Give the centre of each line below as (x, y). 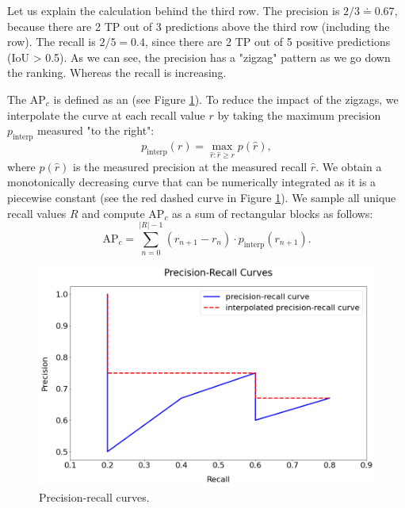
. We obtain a (349, 166)
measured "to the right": (96, 130)
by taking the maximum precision (299, 115)
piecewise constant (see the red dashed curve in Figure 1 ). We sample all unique (202, 197)
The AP (27, 99)
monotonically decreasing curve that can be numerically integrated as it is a (192, 182)
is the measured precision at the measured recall (190, 166)
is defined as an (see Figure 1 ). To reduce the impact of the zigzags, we (226, 99)
